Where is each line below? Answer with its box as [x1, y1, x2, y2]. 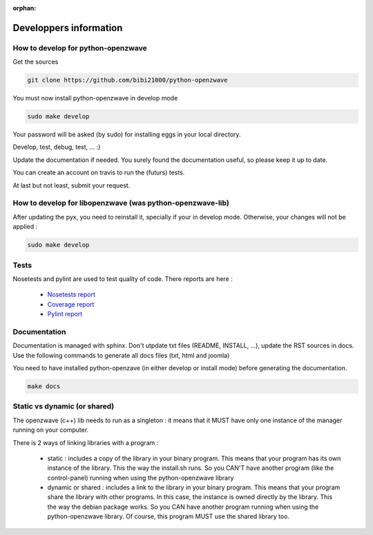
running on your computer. [12, 426, 89, 434]
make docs [27, 382, 61, 390]
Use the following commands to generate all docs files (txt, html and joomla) [12, 351, 230, 359]
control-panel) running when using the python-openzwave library [47, 473, 234, 482]
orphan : [12, 4, 37, 12]
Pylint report [47, 310, 83, 318]
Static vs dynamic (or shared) [12, 401, 115, 411]
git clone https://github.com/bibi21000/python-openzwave [27, 76, 228, 84]
